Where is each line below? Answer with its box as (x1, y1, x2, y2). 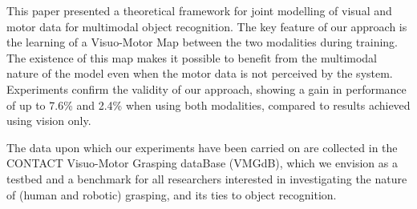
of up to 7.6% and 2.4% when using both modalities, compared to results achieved (6, 96, 411, 113)
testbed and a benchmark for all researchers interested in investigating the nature (6, 170, 407, 187)
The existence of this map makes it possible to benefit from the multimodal (6, 49, 377, 66)
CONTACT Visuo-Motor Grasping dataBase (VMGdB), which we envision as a (6, 155, 398, 171)
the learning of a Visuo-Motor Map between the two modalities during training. (6, 34, 399, 50)
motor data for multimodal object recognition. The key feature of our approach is (6, 18, 407, 34)
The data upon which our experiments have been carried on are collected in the (6, 139, 398, 155)
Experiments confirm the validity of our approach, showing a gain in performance (6, 80, 407, 97)
